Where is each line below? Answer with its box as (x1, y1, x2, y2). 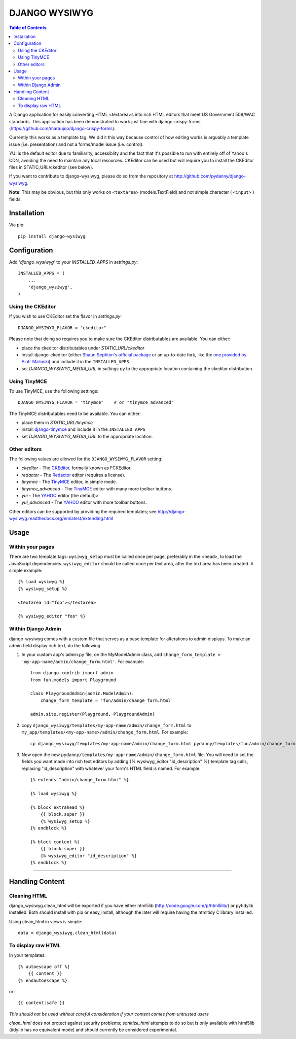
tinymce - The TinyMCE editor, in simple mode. (21, 479, 117, 485)
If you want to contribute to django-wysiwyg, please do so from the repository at (9, 173, 173, 179)
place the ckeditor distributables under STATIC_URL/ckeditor (21, 345, 145, 351)
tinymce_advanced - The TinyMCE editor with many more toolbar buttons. (21, 485, 173, 491)
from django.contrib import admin (30, 670, 113, 676)
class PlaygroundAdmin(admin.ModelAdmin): (30, 691, 135, 696)
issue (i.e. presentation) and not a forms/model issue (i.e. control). (9, 141, 144, 147)
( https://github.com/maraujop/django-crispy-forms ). (9, 126, 116, 132)
